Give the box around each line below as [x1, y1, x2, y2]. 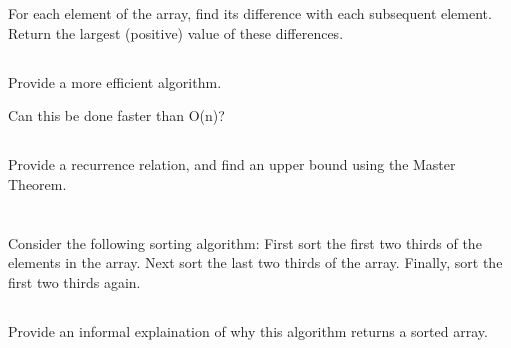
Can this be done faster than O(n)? [8, 105, 225, 126]
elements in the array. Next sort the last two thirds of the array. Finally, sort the [8, 252, 503, 273]
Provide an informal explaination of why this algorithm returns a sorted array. [8, 320, 488, 341]
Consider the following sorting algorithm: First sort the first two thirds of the [8, 232, 482, 253]
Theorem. [8, 173, 67, 194]
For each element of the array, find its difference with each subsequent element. [8, 3, 492, 23]
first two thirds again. [8, 271, 141, 292]
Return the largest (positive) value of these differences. [8, 22, 344, 43]
